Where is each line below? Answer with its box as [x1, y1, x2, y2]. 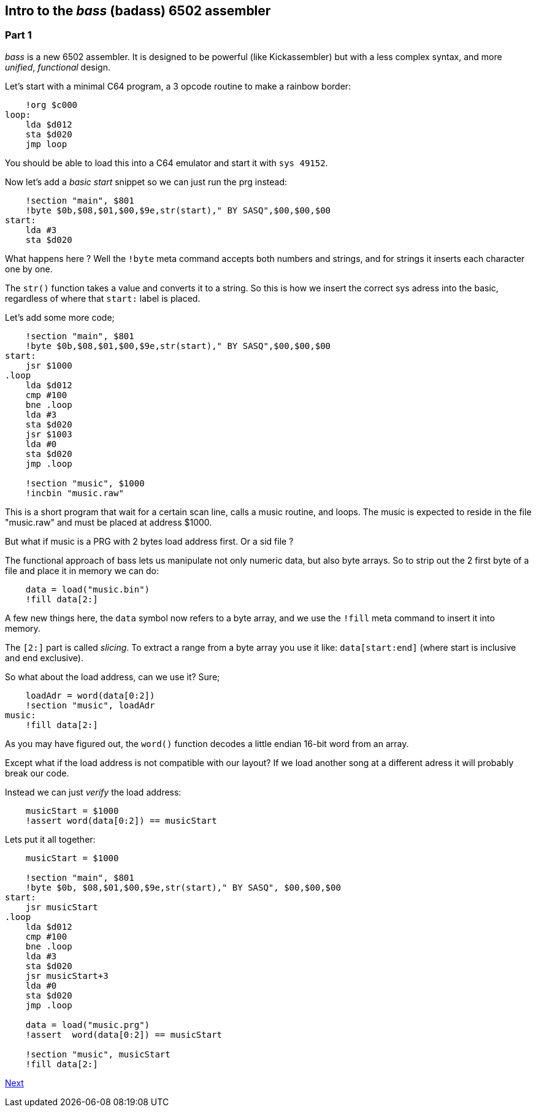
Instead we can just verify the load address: [5, 786, 182, 797]
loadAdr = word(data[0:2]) [25, 690, 155, 700]
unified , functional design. [5, 61, 111, 72]
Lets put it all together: [5, 834, 96, 845]
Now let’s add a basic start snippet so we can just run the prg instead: [5, 176, 288, 187]
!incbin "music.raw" [25, 488, 124, 498]
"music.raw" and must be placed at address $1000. [5, 516, 212, 527]
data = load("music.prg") [25, 1019, 150, 1030]
